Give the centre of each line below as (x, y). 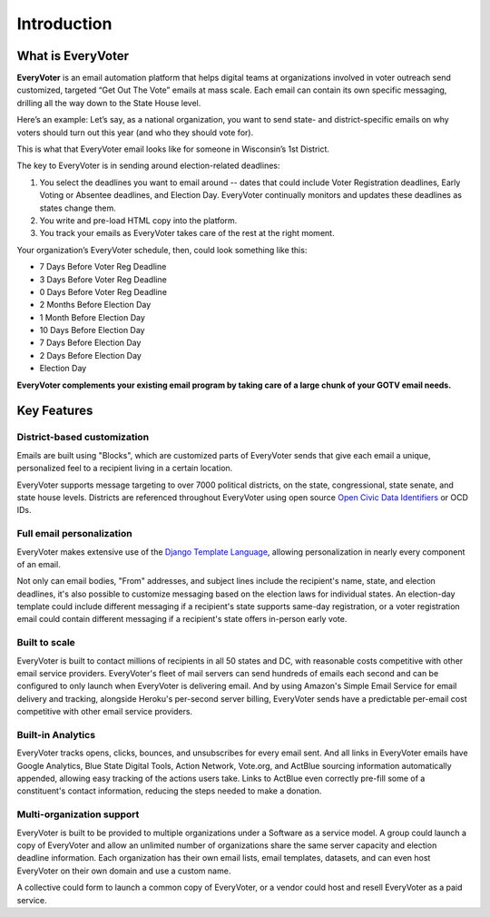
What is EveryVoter (73, 56)
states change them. (78, 208)
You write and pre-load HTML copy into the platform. (138, 220)
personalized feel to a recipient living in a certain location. (125, 468)
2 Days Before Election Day (91, 355)
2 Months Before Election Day (95, 305)
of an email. (39, 564)
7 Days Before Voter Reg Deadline (103, 267)
